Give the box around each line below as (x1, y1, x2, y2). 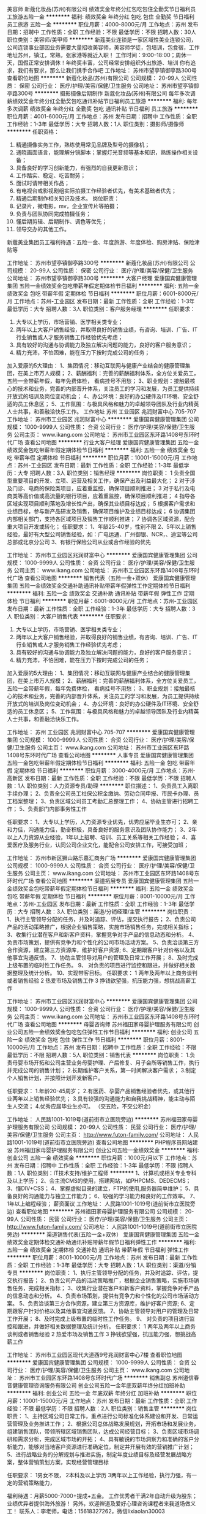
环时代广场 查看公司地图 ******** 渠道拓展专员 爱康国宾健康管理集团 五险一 (7, 877, 199, 885)
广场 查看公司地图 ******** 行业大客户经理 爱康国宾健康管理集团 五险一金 (12, 439, 199, 446)
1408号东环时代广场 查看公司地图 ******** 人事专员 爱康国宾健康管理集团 (7, 751, 194, 759)
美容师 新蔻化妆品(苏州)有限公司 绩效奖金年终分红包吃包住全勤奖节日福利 (7, 6, 191, 12)
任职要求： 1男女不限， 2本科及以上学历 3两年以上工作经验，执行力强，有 (7, 1472, 192, 1478)
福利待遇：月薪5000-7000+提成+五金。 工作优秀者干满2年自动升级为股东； (7, 1493, 198, 1499)
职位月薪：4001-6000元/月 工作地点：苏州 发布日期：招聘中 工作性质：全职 (7, 113, 197, 120)
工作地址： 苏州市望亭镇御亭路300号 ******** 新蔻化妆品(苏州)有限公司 (7, 259, 189, 266)
